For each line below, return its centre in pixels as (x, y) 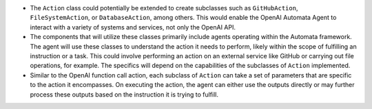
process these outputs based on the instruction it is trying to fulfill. (124, 94)
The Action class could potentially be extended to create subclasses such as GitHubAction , (164, 8)
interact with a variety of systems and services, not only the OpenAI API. (133, 27)
